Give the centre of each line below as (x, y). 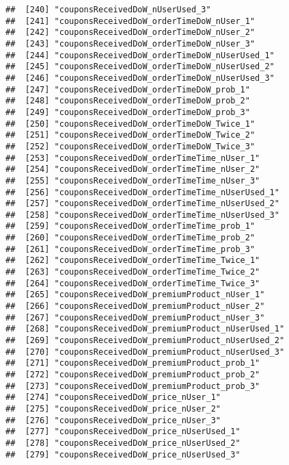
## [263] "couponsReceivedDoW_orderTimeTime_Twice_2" (133, 272)
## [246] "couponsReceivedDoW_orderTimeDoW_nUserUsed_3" (140, 78)
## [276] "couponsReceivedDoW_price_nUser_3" (113, 420)
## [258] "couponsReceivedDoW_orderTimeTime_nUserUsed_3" (142, 215)
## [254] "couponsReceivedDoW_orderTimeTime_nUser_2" (133, 169)
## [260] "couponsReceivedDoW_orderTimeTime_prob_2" (130, 238)
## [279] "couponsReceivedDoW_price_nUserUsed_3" (123, 454)
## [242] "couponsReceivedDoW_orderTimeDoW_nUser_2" (130, 33)
